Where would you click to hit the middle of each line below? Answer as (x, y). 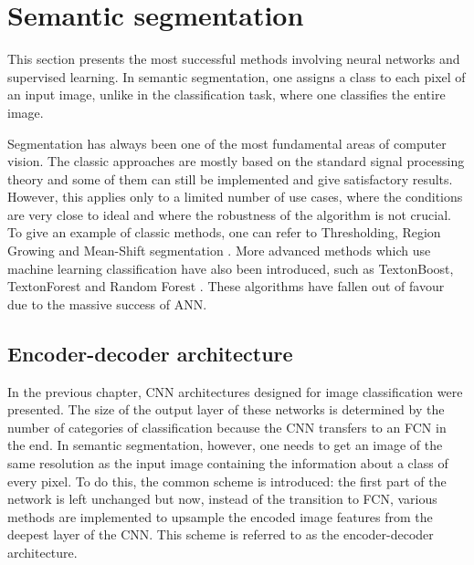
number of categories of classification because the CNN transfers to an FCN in (227, 427)
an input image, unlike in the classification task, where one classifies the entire (226, 94)
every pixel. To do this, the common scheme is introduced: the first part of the (227, 481)
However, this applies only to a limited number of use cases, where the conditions (235, 197)
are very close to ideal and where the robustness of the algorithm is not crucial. (229, 214)
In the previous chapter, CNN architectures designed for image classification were (235, 391)
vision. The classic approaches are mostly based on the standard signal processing (236, 161)
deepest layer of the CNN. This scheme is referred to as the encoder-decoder (221, 534)
